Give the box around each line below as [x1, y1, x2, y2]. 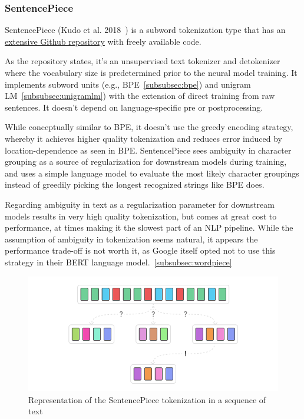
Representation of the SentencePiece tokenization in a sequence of [28, 393, 266, 405]
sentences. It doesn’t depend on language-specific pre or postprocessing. [5, 101, 263, 113]
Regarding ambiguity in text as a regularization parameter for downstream [5, 198, 275, 210]
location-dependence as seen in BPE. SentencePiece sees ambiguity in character [5, 144, 292, 156]
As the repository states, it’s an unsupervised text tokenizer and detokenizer [5, 55, 280, 67]
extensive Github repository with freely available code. [5, 35, 201, 47]
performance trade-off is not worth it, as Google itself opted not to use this [5, 244, 276, 257]
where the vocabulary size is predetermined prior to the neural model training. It [5, 66, 298, 78]
